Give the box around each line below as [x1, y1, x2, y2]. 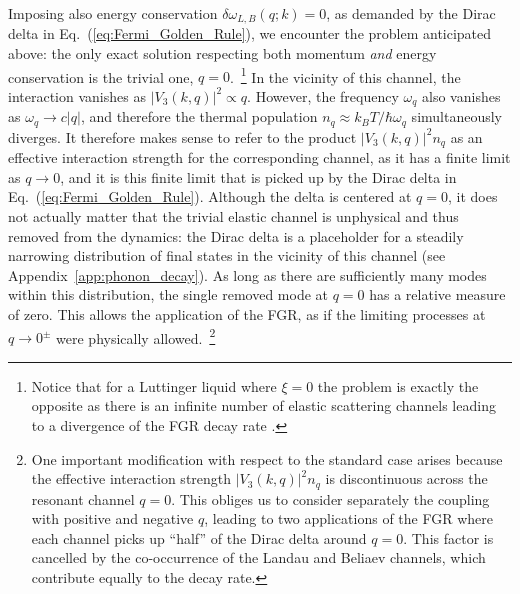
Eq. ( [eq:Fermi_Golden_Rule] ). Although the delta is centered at [8, 186, 412, 207]
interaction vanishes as [8, 85, 146, 106]
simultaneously [411, 106, 502, 127]
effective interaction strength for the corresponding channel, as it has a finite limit [8, 147, 511, 168]
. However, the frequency [247, 85, 399, 106]
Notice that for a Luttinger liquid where [31, 375, 277, 396]
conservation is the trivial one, [8, 66, 194, 87]
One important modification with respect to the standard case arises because [31, 448, 503, 469]
